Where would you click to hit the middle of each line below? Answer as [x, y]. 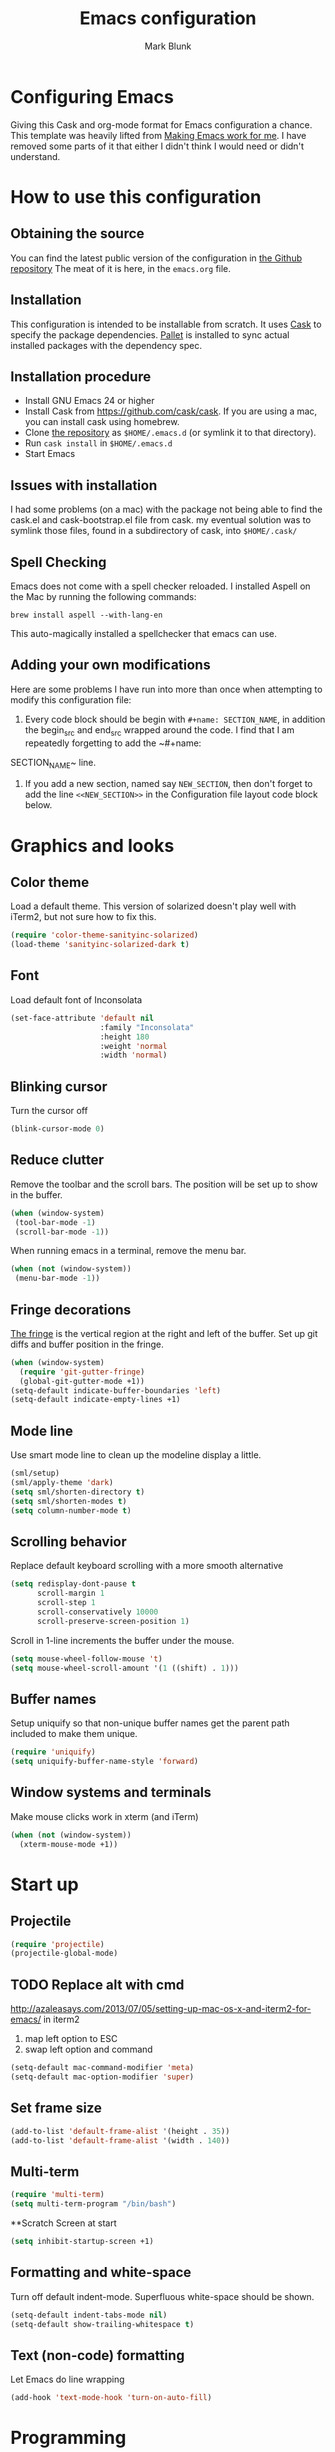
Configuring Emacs [92, 96]
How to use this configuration [136, 196]
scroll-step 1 [66, 1603]
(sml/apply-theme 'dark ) [62, 1483]
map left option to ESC [71, 2039]
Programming [68, 2438]
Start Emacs [50, 454]
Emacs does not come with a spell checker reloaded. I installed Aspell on [160, 586]
